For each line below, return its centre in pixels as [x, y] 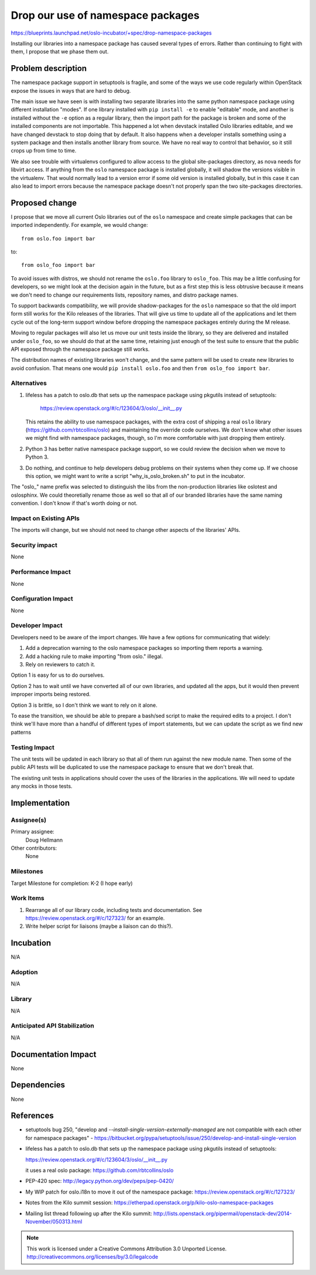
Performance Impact [41, 572]
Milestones [27, 872]
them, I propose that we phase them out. [60, 52]
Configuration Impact [42, 599]
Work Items [28, 898]
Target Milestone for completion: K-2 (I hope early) [72, 883]
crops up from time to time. [44, 151]
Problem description [49, 68]
